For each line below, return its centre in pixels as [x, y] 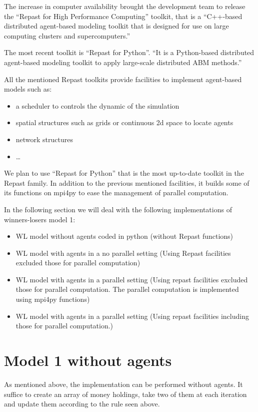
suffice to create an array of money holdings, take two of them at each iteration [125, 394]
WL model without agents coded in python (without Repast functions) [124, 236]
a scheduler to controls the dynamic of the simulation [97, 105]
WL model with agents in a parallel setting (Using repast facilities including [132, 316]
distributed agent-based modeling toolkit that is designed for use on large [116, 26]
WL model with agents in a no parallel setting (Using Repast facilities [123, 253]
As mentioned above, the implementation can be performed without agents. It [123, 384]
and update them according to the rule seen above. [82, 404]
